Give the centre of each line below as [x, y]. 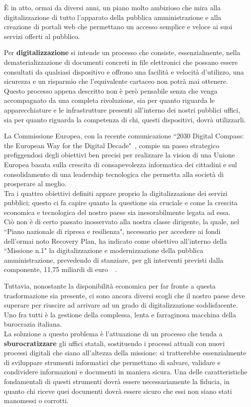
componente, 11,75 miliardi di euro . [61, 269]
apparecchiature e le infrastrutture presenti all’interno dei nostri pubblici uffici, [122, 109]
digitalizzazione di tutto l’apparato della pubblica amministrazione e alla [113, 17]
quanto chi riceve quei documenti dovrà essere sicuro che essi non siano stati [118, 391]
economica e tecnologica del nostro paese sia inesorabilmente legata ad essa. [117, 212]
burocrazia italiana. [33, 324]
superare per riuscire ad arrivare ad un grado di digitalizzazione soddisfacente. [121, 305]
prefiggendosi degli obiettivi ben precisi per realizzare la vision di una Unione [119, 155]
